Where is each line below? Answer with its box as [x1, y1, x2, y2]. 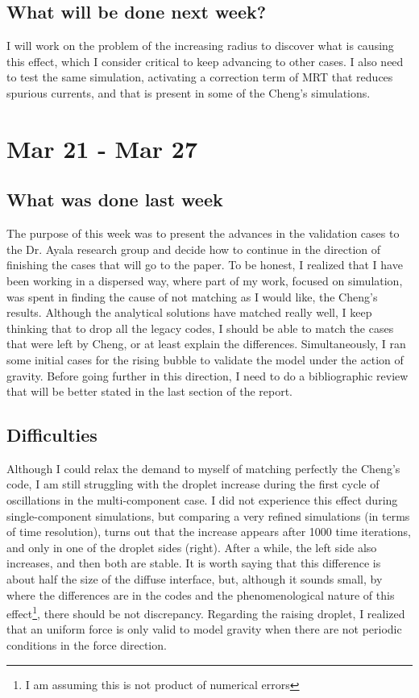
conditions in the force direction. [6, 637, 167, 654]
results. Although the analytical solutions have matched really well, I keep [6, 304, 372, 321]
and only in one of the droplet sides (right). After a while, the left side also [6, 538, 377, 555]
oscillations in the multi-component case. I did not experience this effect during [6, 492, 398, 509]
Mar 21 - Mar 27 [6, 131, 198, 164]
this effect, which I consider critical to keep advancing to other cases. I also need [6, 52, 404, 69]
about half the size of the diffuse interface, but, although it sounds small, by [6, 571, 383, 588]
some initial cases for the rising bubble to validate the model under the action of [6, 351, 404, 368]
